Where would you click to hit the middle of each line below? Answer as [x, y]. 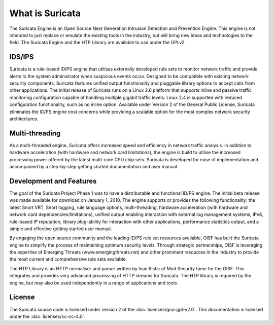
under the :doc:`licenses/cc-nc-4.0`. [47, 316]
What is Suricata [45, 13]
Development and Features [53, 181]
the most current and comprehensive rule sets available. [68, 259]
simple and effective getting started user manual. [61, 229]
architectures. [24, 119]
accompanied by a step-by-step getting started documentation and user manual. [94, 167]
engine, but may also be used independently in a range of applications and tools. [94, 283]
